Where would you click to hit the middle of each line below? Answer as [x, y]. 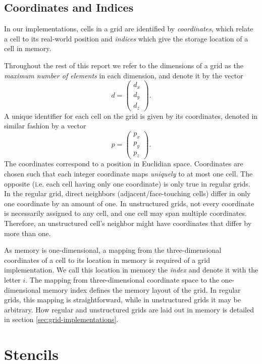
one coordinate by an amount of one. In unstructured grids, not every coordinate [129, 203]
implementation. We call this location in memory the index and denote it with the [131, 270]
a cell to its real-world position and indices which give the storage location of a [126, 38]
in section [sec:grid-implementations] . [61, 319]
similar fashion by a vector [45, 126]
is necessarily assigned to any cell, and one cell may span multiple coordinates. [125, 213]
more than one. [28, 233]
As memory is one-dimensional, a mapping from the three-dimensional [113, 250]
